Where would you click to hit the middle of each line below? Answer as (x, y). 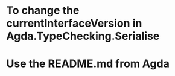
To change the (43, 11)
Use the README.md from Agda (88, 64)
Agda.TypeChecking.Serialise (83, 36)
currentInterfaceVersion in (74, 23)
